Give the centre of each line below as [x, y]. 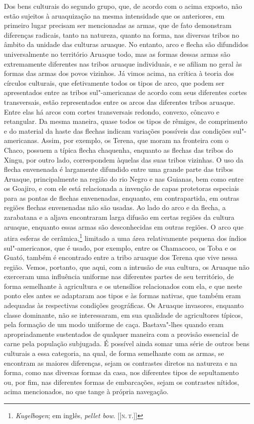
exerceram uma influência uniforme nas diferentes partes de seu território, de [119, 276]
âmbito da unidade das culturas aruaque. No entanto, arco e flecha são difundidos [126, 44]
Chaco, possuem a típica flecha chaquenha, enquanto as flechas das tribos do [118, 150]
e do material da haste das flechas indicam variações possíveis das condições [117, 130]
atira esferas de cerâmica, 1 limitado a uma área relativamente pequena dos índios [125, 237]
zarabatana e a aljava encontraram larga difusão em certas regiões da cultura [119, 217]
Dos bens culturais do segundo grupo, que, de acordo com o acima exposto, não [123, 6]
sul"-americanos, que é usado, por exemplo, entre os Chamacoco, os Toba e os [120, 247]
